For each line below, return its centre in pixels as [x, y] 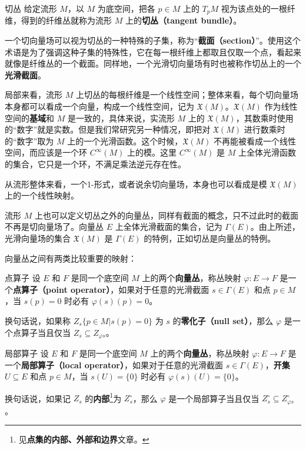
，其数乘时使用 [265, 118]
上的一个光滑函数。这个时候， [125, 141]
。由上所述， [275, 227]
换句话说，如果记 [38, 398]
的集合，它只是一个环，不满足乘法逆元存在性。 [95, 164]
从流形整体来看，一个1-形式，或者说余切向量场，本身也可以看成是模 [136, 184]
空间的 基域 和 [29, 118]
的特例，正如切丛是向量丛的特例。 [210, 238]
